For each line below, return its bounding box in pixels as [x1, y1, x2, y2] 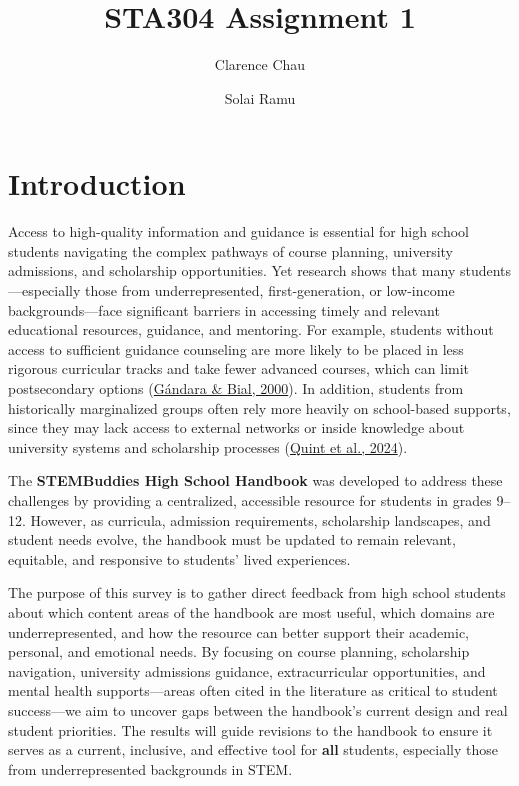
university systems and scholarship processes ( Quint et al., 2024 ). [8, 436, 408, 457]
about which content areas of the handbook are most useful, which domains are [8, 601, 495, 622]
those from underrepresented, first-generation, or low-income [85, 280, 455, 301]
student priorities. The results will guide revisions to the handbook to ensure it [8, 719, 493, 740]
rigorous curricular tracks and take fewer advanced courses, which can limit [8, 358, 470, 379]
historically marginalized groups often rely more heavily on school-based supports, [8, 397, 511, 418]
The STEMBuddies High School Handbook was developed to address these [8, 470, 503, 491]
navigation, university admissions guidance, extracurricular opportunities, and [8, 660, 486, 681]
